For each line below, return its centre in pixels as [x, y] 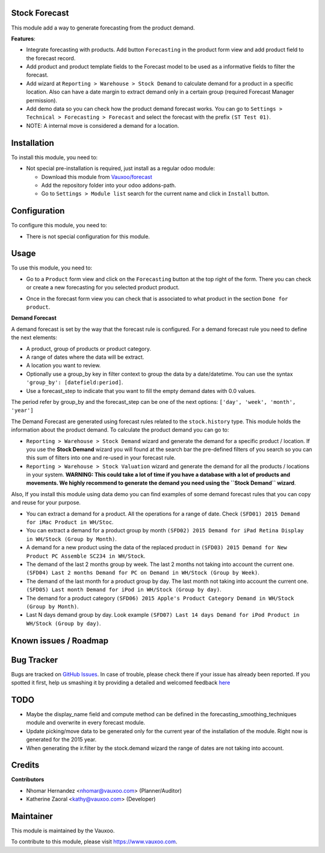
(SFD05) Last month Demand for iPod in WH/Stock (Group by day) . [124, 590]
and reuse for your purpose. [46, 503]
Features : [23, 39]
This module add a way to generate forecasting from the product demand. [103, 28]
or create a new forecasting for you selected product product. [103, 288]
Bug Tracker [35, 660]
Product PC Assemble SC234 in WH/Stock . [86, 556]
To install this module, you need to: [54, 157]
